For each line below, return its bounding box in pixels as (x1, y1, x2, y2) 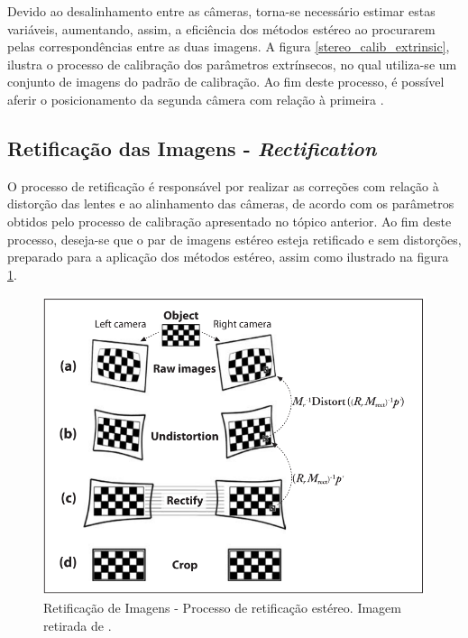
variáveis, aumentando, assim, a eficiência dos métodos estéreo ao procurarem (7, 19, 436, 38)
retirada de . (43, 615, 112, 634)
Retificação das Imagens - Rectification (7, 134, 377, 162)
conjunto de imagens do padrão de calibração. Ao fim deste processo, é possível (7, 72, 445, 91)
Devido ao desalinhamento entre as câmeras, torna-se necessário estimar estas (7, 2, 436, 20)
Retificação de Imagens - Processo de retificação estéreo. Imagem (43, 598, 401, 617)
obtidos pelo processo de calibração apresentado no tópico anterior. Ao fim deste (7, 211, 452, 230)
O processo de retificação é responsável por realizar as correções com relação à (7, 176, 439, 195)
